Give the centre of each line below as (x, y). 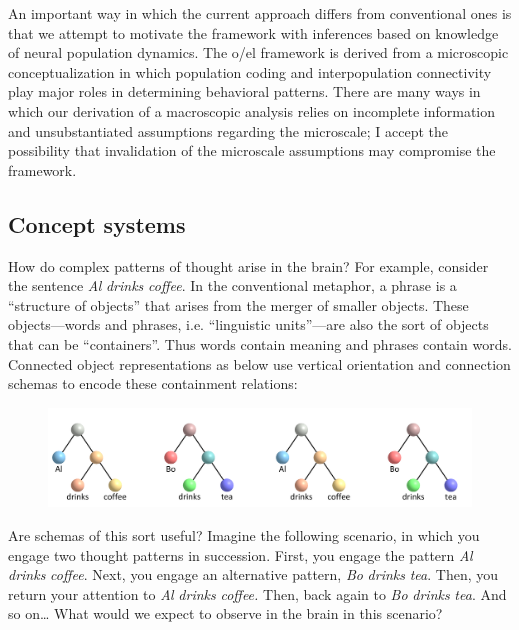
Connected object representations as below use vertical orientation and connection (259, 363)
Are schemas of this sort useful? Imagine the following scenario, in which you (244, 535)
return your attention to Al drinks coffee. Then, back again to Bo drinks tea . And (257, 593)
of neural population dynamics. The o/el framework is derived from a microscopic (258, 52)
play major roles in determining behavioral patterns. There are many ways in (244, 91)
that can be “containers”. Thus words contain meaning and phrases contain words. (260, 343)
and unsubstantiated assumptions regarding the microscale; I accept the (228, 130)
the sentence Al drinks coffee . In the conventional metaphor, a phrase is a (232, 285)
